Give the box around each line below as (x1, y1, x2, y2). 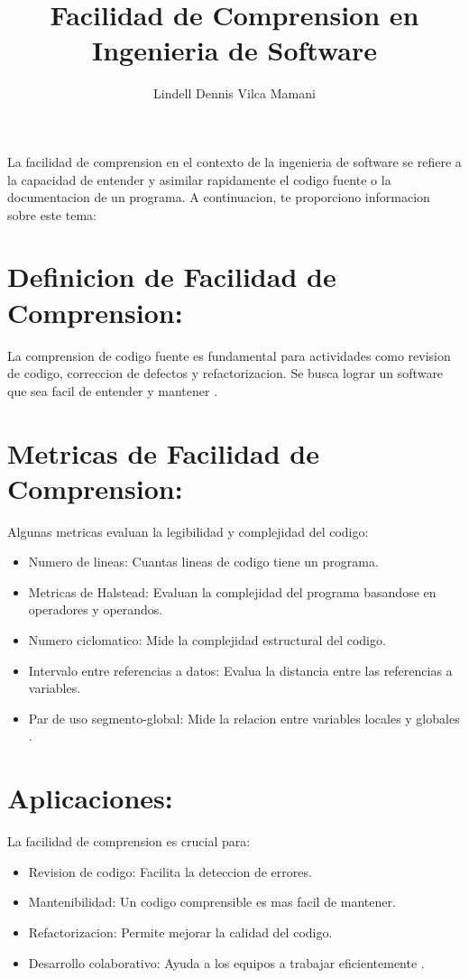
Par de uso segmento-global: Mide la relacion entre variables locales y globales (28, 708, 460, 727)
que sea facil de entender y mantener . (7, 381, 218, 400)
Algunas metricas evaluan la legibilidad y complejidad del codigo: (7, 521, 369, 540)
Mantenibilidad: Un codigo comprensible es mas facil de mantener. (28, 892, 396, 911)
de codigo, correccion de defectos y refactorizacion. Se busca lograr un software (7, 364, 444, 383)
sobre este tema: (7, 205, 97, 224)
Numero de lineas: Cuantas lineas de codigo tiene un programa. (28, 552, 379, 571)
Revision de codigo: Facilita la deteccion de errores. (28, 862, 312, 881)
